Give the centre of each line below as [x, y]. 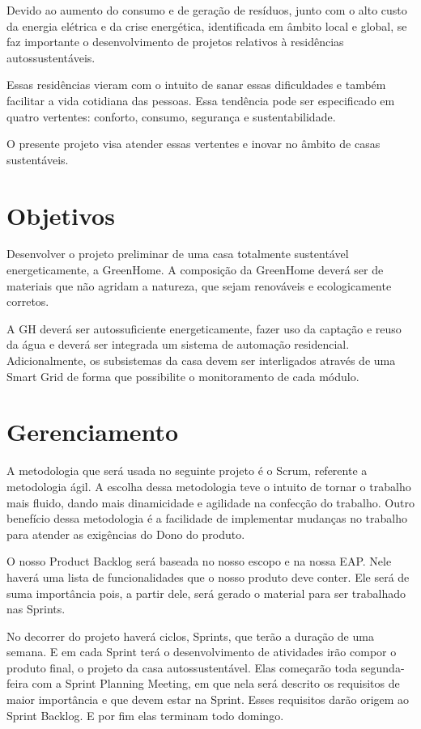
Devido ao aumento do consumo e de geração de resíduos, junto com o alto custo [207, 10]
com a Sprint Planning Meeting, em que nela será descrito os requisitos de [216, 683]
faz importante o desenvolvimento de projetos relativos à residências [175, 42]
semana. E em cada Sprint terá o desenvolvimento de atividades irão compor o [202, 652]
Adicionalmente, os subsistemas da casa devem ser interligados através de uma [201, 360]
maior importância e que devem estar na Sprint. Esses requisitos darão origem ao [208, 699]
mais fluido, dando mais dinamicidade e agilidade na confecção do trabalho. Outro [210, 502]
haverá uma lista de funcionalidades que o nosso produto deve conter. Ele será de [208, 576]
